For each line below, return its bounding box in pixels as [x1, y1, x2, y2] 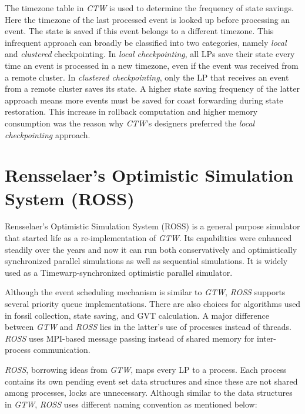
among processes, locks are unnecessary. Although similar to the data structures [5, 386, 293, 399]
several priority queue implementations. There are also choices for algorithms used [5, 298, 301, 309]
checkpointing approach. [5, 128, 91, 141]
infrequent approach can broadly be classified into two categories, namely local [5, 36, 287, 48]
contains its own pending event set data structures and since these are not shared [5, 375, 298, 387]
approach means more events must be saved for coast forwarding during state [5, 94, 283, 106]
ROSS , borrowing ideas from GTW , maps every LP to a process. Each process [5, 363, 287, 375]
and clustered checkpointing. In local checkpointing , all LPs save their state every [5, 48, 295, 60]
